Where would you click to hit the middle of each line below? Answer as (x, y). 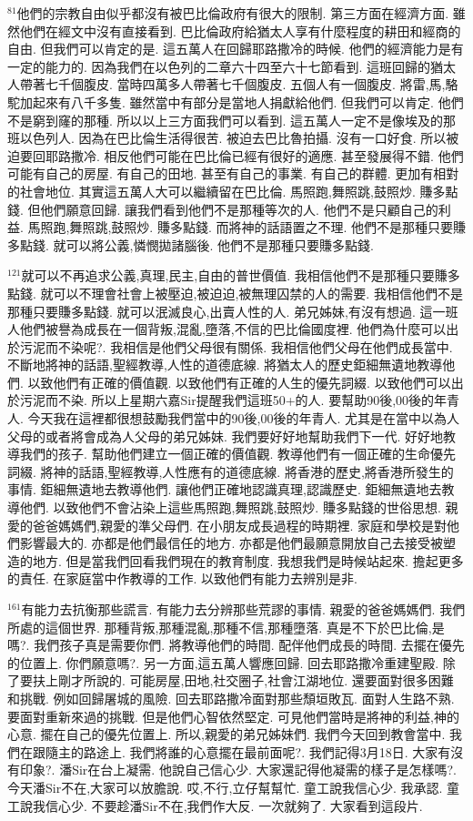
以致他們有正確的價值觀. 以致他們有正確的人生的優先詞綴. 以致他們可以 (239, 382)
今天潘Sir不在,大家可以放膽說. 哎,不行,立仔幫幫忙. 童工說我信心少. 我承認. (225, 787)
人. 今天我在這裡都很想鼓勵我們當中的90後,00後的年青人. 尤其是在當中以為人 (233, 418)
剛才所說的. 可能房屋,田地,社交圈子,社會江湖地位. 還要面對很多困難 (256, 680)
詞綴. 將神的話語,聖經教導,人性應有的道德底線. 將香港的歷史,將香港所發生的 (231, 471)
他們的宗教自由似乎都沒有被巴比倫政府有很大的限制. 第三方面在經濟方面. (233, 13)
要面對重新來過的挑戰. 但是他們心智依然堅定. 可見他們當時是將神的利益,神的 (233, 716)
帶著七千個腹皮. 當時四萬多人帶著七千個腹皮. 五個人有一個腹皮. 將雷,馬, (232, 84)
